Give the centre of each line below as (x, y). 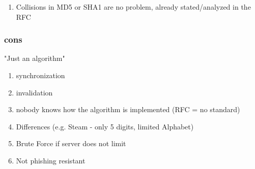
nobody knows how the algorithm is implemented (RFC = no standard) (128, 109)
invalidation (34, 92)
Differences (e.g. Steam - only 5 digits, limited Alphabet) (105, 126)
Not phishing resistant (51, 160)
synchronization (40, 75)
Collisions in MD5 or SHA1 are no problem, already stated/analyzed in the (133, 7)
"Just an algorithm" (35, 58)
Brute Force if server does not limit (71, 143)
